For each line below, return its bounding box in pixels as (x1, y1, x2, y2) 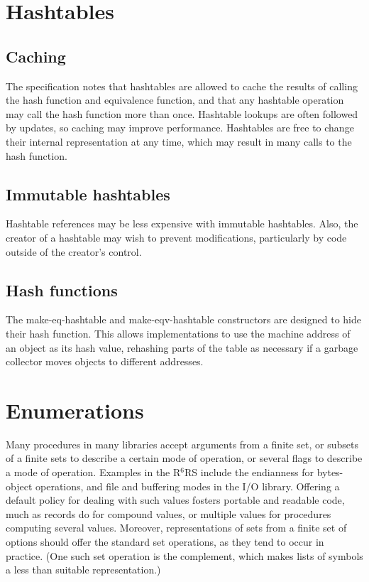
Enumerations (6, 395, 144, 424)
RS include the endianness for (184, 465, 314, 480)
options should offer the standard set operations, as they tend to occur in (6, 534, 324, 549)
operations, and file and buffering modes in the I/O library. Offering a (35, 478, 340, 493)
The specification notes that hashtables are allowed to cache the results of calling (6, 78, 358, 93)
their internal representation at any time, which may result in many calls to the (6, 134, 352, 149)
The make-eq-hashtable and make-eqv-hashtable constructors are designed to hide (6, 312, 361, 327)
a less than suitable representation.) (6, 562, 161, 577)
